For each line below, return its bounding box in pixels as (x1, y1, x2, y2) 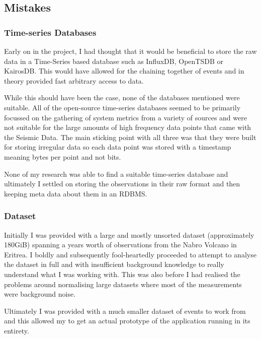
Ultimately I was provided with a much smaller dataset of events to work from (4, 305, 246, 316)
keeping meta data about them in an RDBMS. (4, 188, 147, 198)
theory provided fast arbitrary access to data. (4, 75, 144, 86)
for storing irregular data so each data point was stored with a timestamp (4, 142, 231, 152)
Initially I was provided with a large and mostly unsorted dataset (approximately (4, 229, 254, 240)
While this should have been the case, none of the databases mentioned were (4, 92, 240, 103)
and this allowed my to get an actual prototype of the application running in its (4, 315, 250, 326)
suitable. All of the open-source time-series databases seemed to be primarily (4, 102, 241, 112)
